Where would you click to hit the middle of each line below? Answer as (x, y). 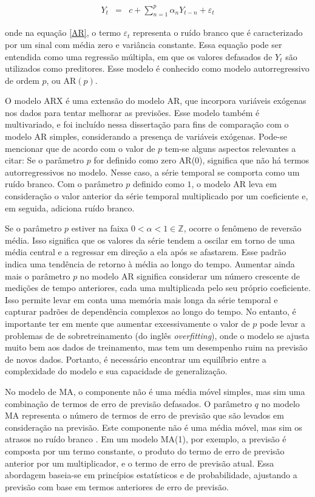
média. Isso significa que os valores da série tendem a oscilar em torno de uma (150, 240)
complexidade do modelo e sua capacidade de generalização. (116, 371)
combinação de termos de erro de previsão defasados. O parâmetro (128, 403)
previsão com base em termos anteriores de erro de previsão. (117, 486)
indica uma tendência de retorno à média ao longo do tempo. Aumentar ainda (150, 264)
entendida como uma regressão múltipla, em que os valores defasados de (139, 56)
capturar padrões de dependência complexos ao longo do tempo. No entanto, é (151, 311)
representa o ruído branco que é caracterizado (218, 33)
